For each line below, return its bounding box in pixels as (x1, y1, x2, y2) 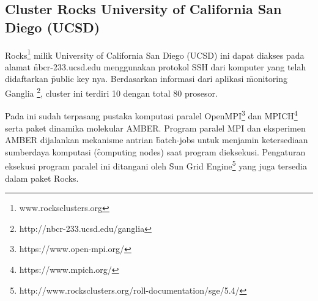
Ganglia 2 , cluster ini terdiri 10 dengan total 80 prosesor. (5, 85, 218, 99)
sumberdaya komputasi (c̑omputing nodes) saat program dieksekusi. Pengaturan (5, 145, 306, 158)
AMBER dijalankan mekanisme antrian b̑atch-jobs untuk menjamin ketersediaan (5, 133, 308, 146)
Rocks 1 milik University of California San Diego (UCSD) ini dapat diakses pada (5, 46, 305, 61)
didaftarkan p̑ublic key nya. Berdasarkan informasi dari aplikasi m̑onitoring (5, 72, 287, 85)
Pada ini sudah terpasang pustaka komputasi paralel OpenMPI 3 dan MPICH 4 (5, 108, 298, 122)
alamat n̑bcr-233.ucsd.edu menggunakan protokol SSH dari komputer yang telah (5, 60, 306, 73)
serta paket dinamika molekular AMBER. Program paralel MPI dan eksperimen (5, 121, 306, 134)
